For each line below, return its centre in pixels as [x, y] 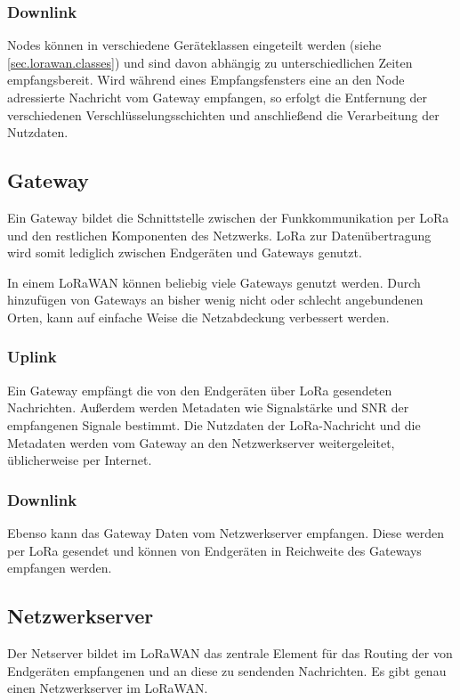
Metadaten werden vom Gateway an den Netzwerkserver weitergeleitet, [201, 442]
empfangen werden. [60, 568]
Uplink [32, 357]
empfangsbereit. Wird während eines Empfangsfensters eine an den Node [206, 80]
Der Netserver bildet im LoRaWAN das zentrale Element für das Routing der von [230, 652]
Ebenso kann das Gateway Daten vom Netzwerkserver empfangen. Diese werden [226, 532]
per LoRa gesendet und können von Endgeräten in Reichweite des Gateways [214, 550]
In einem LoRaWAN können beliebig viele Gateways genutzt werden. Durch [214, 282]
